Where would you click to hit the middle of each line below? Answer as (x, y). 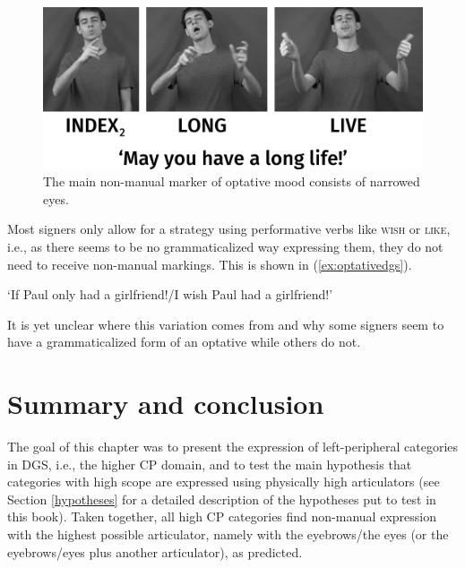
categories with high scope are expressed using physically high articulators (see (224, 482)
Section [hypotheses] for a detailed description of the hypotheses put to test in (222, 499)
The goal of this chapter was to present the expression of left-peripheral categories (233, 446)
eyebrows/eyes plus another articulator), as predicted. (155, 551)
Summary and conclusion (166, 404)
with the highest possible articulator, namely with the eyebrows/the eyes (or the (228, 534)
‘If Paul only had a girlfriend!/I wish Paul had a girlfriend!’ (170, 294)
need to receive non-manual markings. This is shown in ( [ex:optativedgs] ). (210, 264)
